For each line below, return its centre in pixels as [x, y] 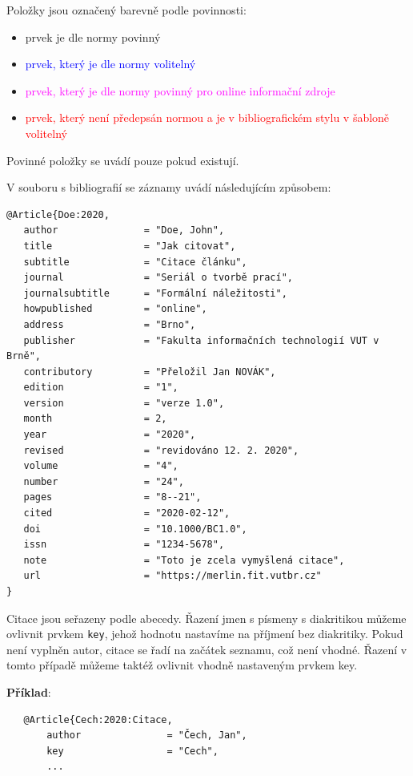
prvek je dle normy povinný [93, 36]
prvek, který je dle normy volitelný [110, 64]
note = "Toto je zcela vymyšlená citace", [184, 560]
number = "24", [104, 481]
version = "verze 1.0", [124, 403]
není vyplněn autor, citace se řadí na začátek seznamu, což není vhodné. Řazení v [207, 649]
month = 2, [95, 419]
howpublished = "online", [115, 309]
